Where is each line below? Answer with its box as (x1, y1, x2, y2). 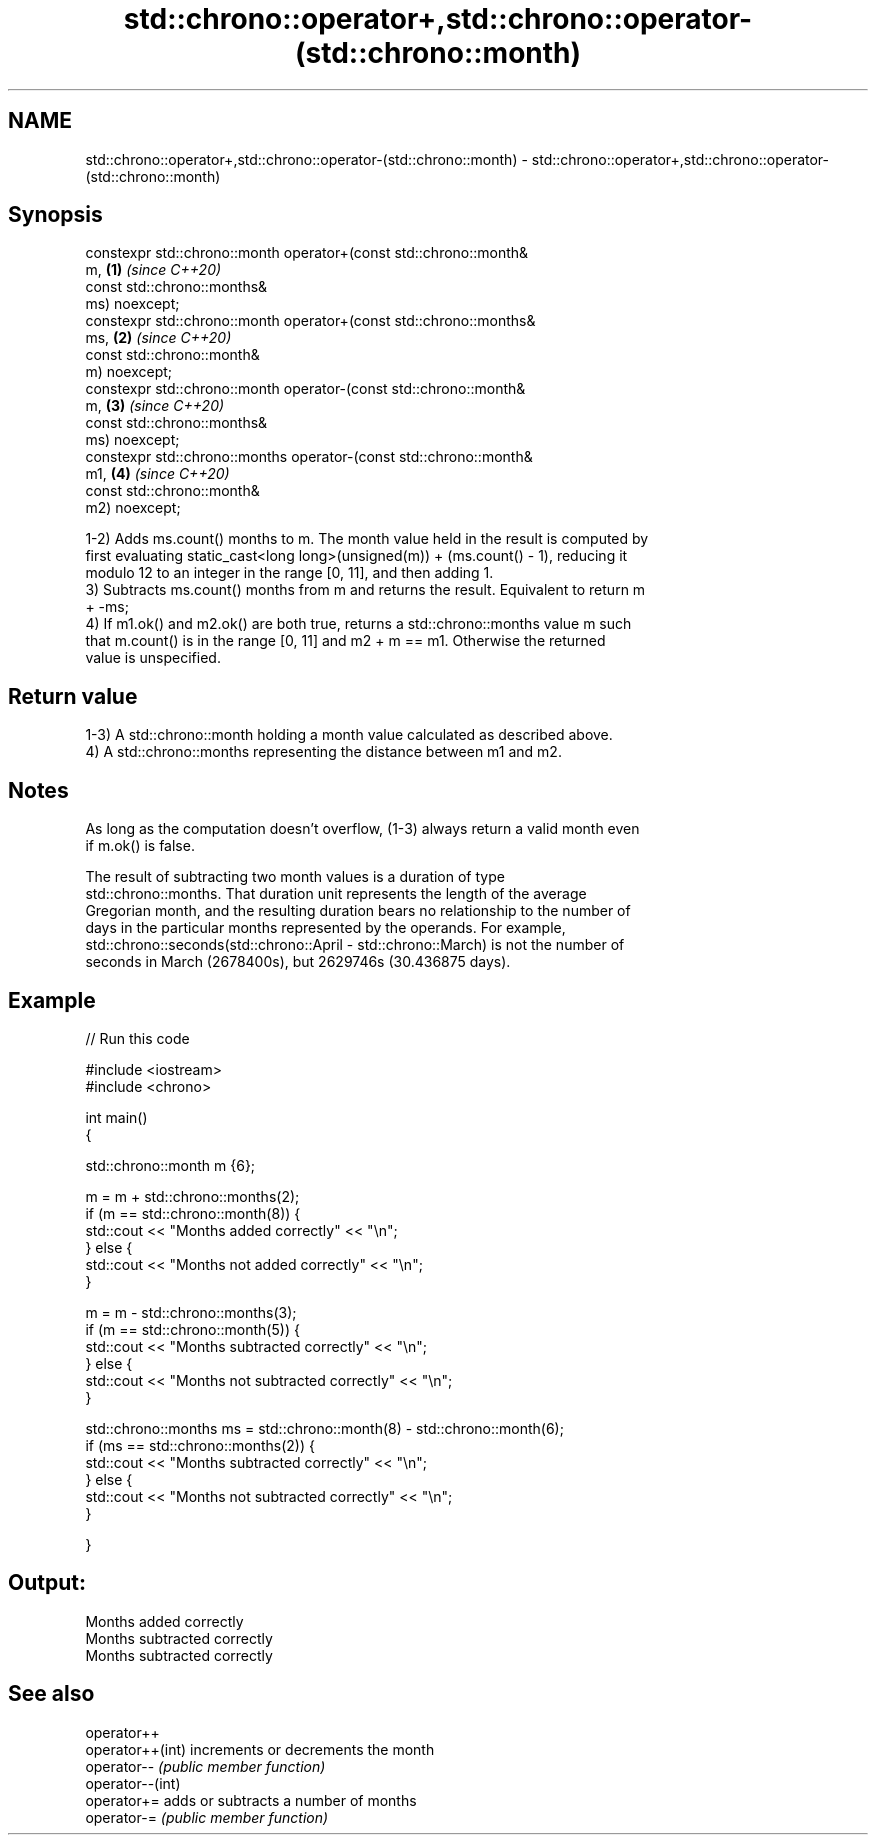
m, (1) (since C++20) (85, 261, 222, 279)
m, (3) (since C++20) (85, 397, 225, 415)
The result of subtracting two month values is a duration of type (85, 868, 505, 886)
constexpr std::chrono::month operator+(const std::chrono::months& (85, 312, 536, 330)
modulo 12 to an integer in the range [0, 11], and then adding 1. (85, 564, 494, 582)
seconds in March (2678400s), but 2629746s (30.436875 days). (85, 953, 511, 971)
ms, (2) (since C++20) (85, 329, 232, 347)
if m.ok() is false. (85, 837, 195, 855)
